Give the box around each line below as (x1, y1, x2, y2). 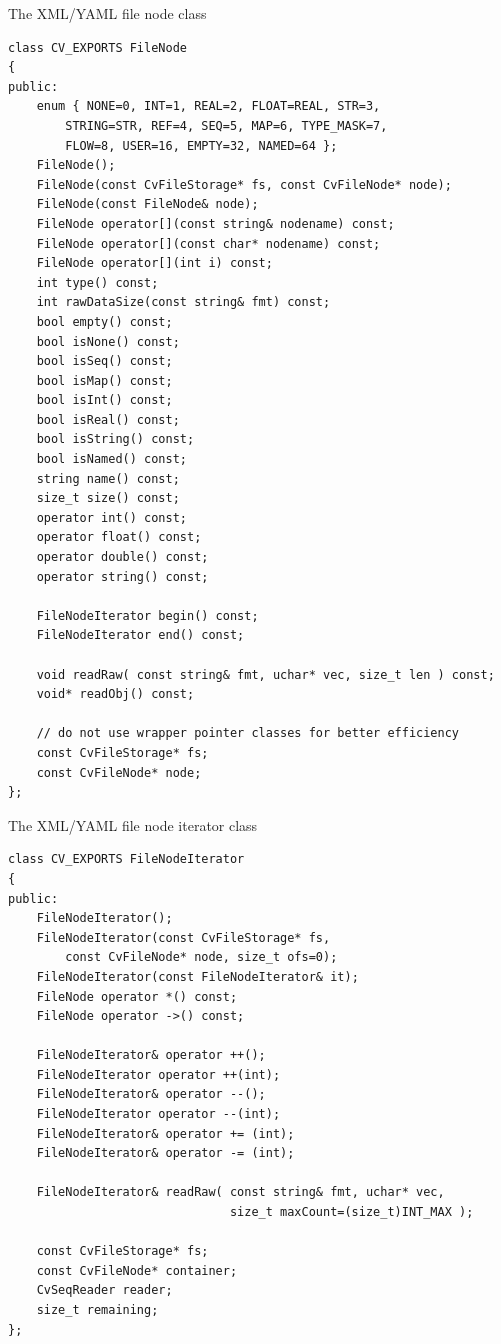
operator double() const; (36, 550, 209, 565)
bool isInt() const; (36, 393, 173, 408)
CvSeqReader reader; (36, 1283, 173, 1298)
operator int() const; (36, 510, 187, 525)
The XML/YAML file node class (8, 3, 207, 23)
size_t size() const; (36, 491, 180, 506)
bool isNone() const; (36, 334, 180, 349)
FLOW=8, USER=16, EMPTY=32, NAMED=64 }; (65, 138, 338, 153)
